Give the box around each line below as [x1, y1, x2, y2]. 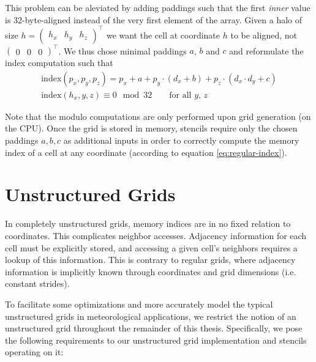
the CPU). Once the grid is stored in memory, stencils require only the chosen [5, 122, 298, 135]
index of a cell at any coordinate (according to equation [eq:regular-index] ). [5, 146, 287, 158]
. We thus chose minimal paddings [58, 44, 187, 57]
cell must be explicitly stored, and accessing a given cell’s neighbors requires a [5, 241, 298, 254]
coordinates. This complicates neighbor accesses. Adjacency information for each [5, 229, 307, 242]
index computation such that [5, 56, 113, 69]
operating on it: [5, 345, 64, 358]
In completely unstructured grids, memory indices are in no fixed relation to [5, 217, 291, 230]
